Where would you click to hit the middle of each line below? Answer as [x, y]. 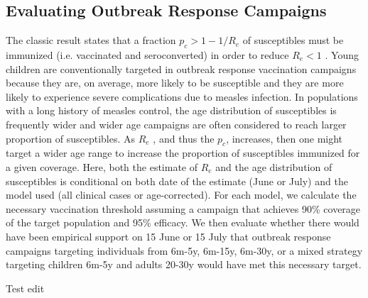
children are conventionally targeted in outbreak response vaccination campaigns [181, 68]
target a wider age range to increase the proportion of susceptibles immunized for [183, 153]
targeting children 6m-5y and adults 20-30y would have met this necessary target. [184, 264]
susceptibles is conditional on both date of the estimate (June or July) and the [177, 181]
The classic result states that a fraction [91, 40]
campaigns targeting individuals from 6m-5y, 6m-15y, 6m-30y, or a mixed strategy [184, 250]
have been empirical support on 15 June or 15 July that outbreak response [168, 236]
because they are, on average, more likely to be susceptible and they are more [175, 83]
